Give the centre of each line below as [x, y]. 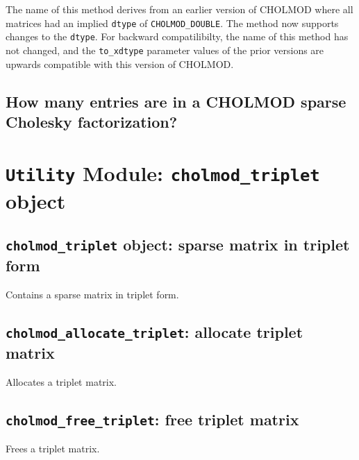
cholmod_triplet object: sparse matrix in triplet [178, 245]
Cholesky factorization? [92, 121]
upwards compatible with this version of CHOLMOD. [120, 63]
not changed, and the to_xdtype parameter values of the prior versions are [165, 50]
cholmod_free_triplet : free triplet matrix [152, 419]
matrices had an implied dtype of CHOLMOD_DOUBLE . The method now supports [172, 23]
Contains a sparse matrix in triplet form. [92, 295]
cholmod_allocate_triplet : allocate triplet [155, 332]
